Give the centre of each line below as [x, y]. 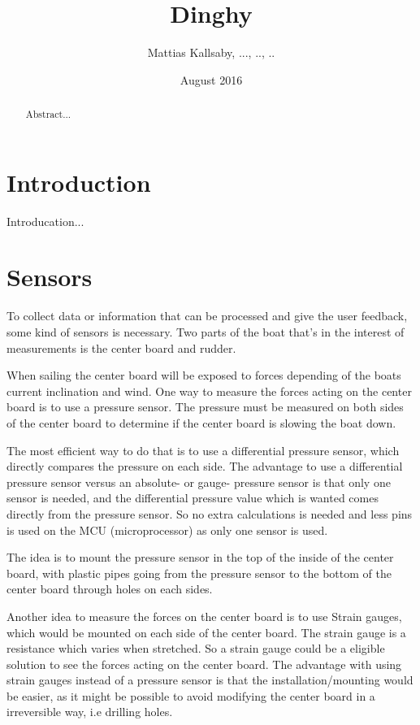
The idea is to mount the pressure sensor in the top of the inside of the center [200, 557]
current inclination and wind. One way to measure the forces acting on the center [209, 391]
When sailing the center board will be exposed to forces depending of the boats [204, 375]
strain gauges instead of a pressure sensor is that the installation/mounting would [210, 680]
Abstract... [48, 114]
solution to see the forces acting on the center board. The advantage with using [204, 664]
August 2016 [211, 79]
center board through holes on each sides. [110, 589]
